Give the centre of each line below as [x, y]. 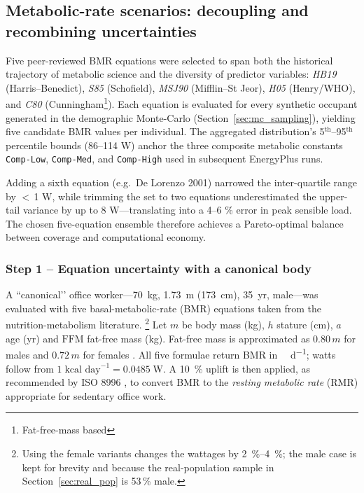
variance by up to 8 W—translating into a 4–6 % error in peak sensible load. [187, 210]
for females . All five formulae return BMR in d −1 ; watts [209, 353]
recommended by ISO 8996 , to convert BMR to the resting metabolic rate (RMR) [182, 382]
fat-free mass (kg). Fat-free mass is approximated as [198, 338]
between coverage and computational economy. [106, 237]
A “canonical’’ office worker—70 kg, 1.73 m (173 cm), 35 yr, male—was [162, 294]
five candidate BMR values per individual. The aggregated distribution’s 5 [165, 131]
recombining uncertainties [101, 30]
